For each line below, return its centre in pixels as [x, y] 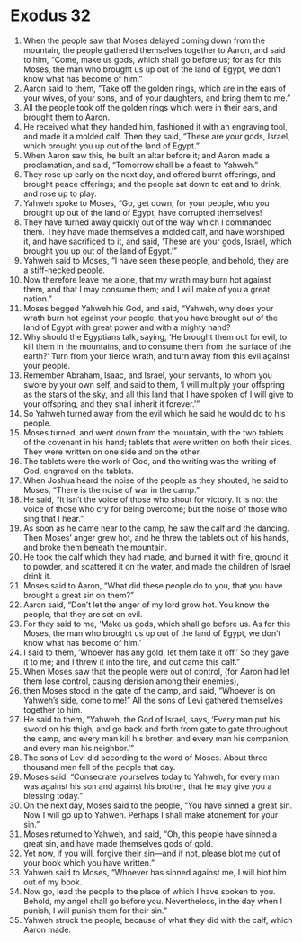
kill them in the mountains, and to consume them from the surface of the [157, 346]
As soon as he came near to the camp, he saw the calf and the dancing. [156, 528]
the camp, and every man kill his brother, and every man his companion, [157, 738]
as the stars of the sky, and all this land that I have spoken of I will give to [158, 394]
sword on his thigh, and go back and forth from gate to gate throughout [155, 729]
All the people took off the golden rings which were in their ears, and [150, 107]
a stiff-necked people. [64, 270]
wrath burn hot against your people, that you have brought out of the [150, 318]
